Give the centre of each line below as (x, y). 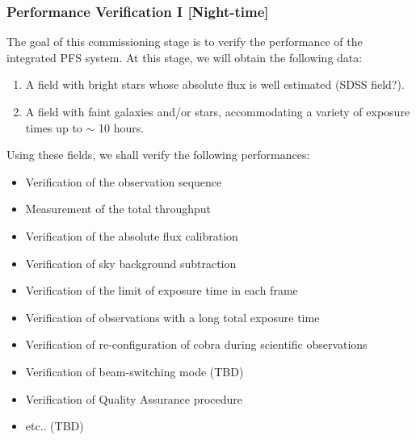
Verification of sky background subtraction (131, 263)
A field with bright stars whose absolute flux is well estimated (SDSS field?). (215, 84)
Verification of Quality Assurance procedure (134, 398)
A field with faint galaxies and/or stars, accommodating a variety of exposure (218, 111)
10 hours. (122, 127)
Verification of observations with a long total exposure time (172, 317)
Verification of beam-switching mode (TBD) (134, 371)
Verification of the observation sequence (124, 181)
